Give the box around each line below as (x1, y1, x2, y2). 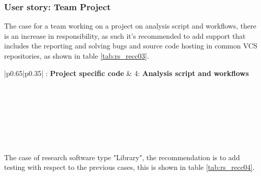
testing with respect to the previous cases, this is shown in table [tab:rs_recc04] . (4, 162, 255, 172)
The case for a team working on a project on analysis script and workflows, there (4, 20, 256, 31)
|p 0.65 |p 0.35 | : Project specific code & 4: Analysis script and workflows (4, 67, 249, 78)
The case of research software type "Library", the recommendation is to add (4, 152, 240, 162)
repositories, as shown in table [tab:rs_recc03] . (4, 51, 149, 61)
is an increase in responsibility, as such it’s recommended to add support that (4, 30, 246, 41)
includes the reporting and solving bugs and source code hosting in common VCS (4, 40, 257, 51)
